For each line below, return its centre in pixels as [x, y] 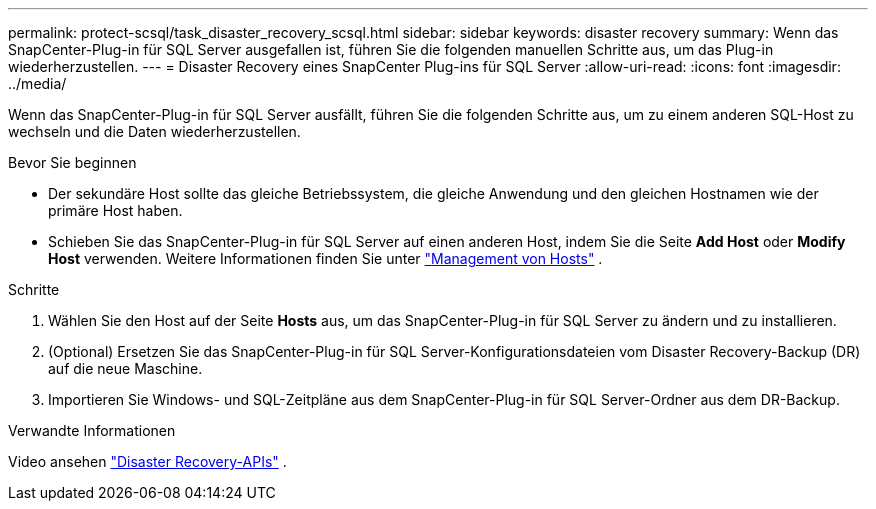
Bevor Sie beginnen [72, 162]
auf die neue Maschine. [125, 368]
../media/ [37, 83]
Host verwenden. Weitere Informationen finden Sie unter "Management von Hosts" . [325, 258]
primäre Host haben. [115, 210]
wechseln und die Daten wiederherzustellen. [154, 131]
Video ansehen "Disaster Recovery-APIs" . [147, 461]
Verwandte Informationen [92, 430]
